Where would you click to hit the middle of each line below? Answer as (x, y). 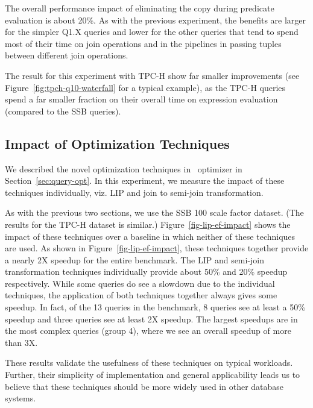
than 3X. (21, 342)
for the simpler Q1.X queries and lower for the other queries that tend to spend (152, 32)
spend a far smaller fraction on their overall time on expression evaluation (141, 99)
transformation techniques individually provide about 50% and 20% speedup (146, 271)
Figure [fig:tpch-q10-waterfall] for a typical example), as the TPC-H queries (145, 87)
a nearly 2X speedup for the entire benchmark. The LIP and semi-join (135, 259)
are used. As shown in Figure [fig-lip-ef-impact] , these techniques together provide (157, 248)
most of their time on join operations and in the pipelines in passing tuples (143, 43)
